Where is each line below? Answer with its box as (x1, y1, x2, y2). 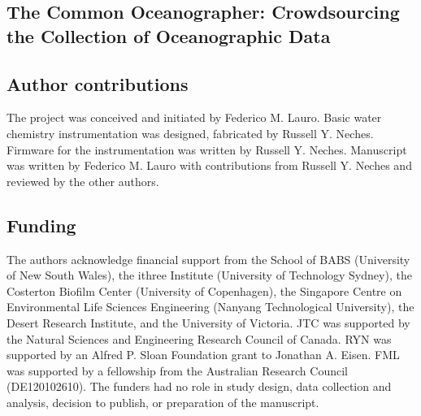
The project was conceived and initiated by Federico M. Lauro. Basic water (7, 109, 382, 126)
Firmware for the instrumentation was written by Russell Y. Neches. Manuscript (7, 141, 407, 158)
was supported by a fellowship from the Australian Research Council (7, 362, 348, 379)
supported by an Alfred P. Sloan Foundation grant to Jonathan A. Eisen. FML (7, 346, 400, 363)
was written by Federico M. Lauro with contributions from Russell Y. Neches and (7, 157, 412, 174)
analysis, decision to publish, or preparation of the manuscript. (7, 393, 319, 410)
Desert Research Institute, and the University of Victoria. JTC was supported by (7, 314, 410, 331)
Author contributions (7, 71, 189, 96)
